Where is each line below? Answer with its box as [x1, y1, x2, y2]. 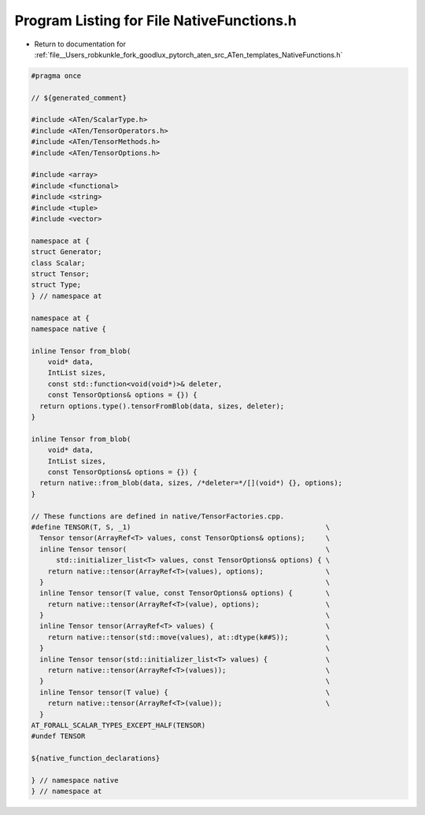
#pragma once [31, 71, 82, 80]
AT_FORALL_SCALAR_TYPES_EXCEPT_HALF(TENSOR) [31, 721, 206, 729]
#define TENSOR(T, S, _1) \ [31, 522, 331, 531]
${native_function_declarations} [31, 754, 161, 763]
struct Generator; [31, 248, 102, 256]
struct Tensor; [31, 269, 90, 278]
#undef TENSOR [31, 732, 86, 741]
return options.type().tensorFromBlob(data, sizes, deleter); [39, 401, 285, 411]
